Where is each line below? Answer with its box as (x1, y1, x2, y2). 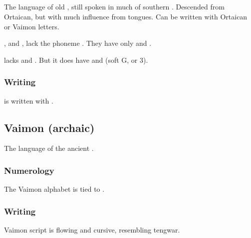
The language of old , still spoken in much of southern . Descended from (4, 1, 225, 12)
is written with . (4, 95, 53, 106)
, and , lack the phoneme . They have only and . (4, 38, 152, 48)
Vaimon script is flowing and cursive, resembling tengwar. (4, 225, 180, 235)
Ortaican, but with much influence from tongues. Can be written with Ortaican (4, 11, 248, 21)
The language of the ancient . (4, 143, 94, 153)
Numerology (4, 164, 54, 176)
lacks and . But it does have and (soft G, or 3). (4, 54, 148, 65)
